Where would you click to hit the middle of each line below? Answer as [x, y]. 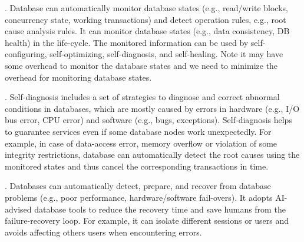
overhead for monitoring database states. [78, 77]
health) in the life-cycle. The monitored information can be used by [127, 42]
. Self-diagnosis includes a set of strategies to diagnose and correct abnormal [142, 97]
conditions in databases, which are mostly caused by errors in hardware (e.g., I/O [152, 108]
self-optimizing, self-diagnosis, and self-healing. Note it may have [166, 54]
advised [18, 209]
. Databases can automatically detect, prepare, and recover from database [138, 186]
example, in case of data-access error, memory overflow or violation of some [141, 143]
